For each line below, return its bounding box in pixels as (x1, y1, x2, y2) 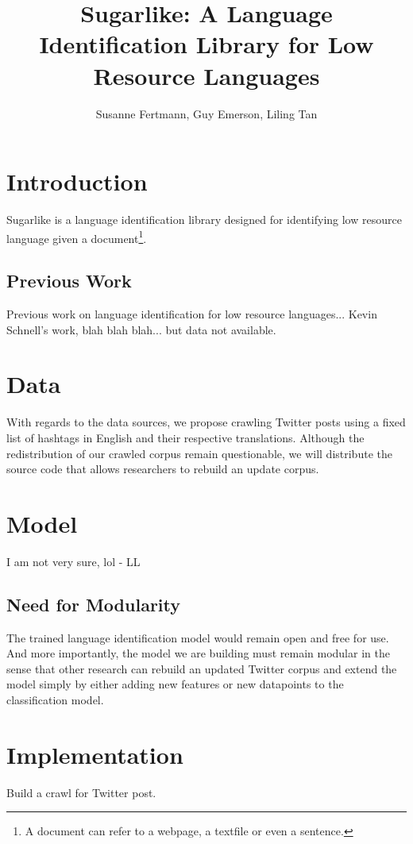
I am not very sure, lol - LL (6, 553, 141, 569)
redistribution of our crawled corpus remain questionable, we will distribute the (6, 445, 392, 461)
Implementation (6, 738, 183, 770)
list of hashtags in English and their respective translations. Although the (6, 429, 365, 445)
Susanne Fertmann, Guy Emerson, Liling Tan (95, 105, 318, 121)
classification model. (6, 692, 104, 708)
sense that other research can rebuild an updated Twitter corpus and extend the (6, 660, 397, 676)
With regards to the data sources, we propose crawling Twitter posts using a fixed (6, 414, 406, 430)
